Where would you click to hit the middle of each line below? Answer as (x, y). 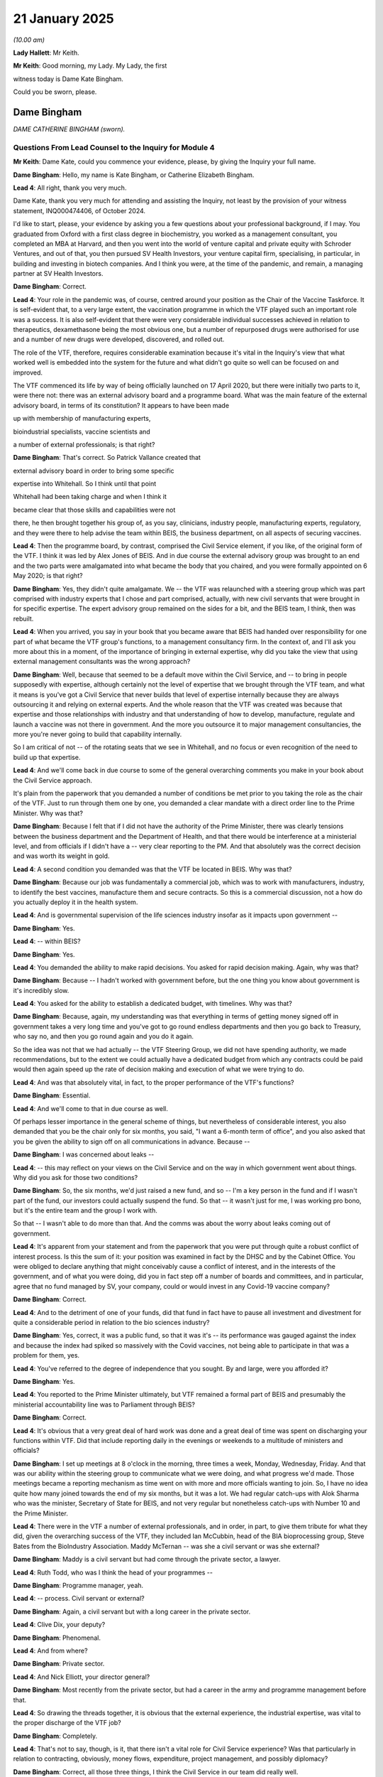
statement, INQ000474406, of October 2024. (79, 210)
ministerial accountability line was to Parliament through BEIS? (104, 1405)
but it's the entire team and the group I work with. (85, 1210)
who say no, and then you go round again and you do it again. (104, 1036)
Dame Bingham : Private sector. (59, 1664)
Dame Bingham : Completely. (55, 1736)
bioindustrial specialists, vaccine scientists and (82, 431)
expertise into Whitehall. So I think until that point (85, 484)
